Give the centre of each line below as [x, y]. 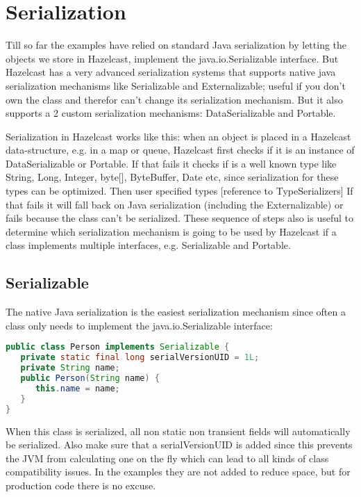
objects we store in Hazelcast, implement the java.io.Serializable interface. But [172, 58]
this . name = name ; [77, 388]
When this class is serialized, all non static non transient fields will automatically [178, 431]
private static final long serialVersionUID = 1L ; [140, 358]
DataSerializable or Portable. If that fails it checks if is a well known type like [171, 163]
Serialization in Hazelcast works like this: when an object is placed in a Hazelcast [178, 136]
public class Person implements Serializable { [118, 347]
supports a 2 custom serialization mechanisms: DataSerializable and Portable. [171, 113]
